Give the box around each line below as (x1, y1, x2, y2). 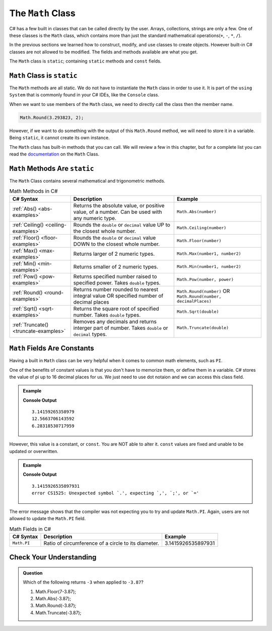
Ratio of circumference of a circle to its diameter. (43, 540, 160, 547)
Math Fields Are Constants (9, 344, 94, 353)
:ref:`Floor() (12, 234, 40, 241)
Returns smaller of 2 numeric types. (73, 263, 159, 270)
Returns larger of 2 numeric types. (73, 250, 155, 257)
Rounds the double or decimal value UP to (73, 221, 171, 228)
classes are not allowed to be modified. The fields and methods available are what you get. (9, 48, 198, 55)
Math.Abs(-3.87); (35, 595, 72, 601)
